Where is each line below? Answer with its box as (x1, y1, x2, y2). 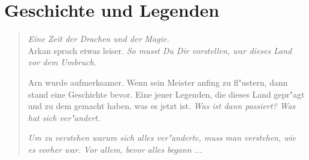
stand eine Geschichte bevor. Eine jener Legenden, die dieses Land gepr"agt (28, 87, 305, 100)
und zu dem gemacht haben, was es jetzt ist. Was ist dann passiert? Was (28, 99, 296, 112)
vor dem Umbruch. (28, 56, 96, 68)
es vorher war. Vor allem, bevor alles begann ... (28, 143, 202, 155)
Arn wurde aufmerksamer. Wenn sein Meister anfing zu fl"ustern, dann (28, 76, 288, 88)
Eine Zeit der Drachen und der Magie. (28, 32, 169, 45)
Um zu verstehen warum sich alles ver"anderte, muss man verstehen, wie (28, 131, 296, 144)
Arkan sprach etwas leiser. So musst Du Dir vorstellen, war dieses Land (28, 44, 292, 56)
